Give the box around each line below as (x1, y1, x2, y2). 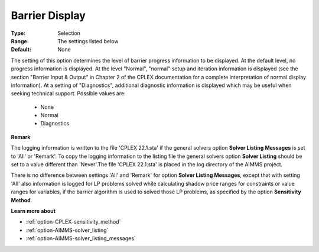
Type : (11, 30, 26, 37)
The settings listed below (57, 37, 119, 44)
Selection (57, 30, 81, 37)
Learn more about (11, 207, 56, 214)
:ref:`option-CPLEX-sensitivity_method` (25, 218, 121, 225)
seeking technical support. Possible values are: (11, 90, 126, 97)
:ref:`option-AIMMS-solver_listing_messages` (25, 235, 136, 242)
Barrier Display (11, 9, 86, 22)
